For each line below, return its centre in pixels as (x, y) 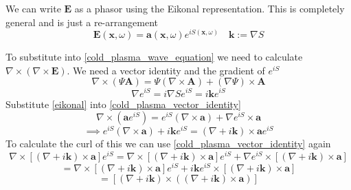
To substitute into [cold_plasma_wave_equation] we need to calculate (154, 57)
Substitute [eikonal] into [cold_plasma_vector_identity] (123, 104)
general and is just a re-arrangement (82, 22)
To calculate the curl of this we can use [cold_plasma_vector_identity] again (168, 144)
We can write (33, 8)
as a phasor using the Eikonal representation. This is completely (210, 8)
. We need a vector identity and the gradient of (166, 70)
